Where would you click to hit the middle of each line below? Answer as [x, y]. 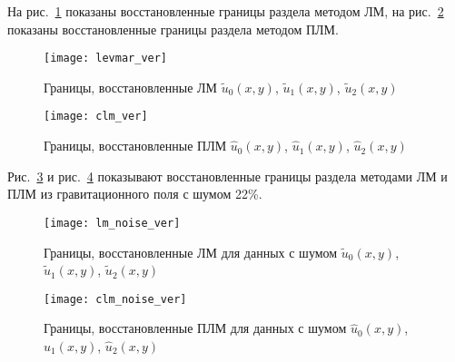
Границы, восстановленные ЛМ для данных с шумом [191, 252]
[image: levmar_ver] [106, 59]
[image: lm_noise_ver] [112, 223]
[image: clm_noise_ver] [115, 299]
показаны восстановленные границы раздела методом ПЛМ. [173, 29]
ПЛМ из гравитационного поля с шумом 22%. [135, 194]
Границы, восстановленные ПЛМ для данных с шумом [195, 328]
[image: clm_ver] [96, 117]
